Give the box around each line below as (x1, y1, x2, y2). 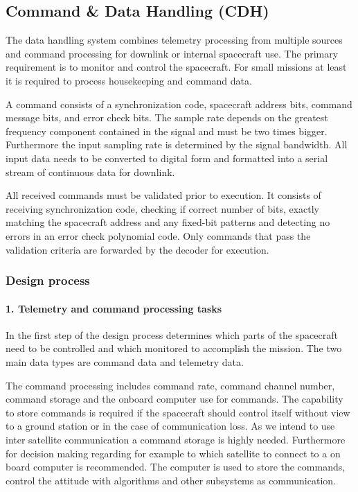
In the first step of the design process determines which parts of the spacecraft (6, 327, 338, 342)
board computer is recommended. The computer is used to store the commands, (6, 459, 346, 474)
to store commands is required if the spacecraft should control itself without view (6, 405, 350, 419)
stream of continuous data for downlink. (6, 164, 175, 179)
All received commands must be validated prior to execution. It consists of (6, 188, 321, 202)
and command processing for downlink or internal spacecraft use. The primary (6, 46, 339, 60)
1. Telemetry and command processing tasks (6, 301, 222, 315)
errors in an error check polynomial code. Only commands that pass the (6, 228, 311, 243)
